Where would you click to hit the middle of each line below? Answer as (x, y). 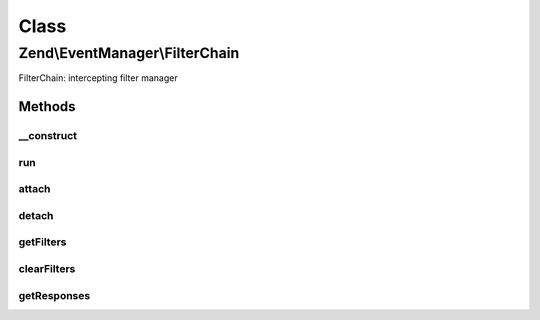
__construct (48, 136)
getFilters (42, 242)
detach (36, 215)
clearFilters (47, 268)
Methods (47, 106)
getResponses (54, 295)
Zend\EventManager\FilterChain (129, 53)
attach (34, 189)
